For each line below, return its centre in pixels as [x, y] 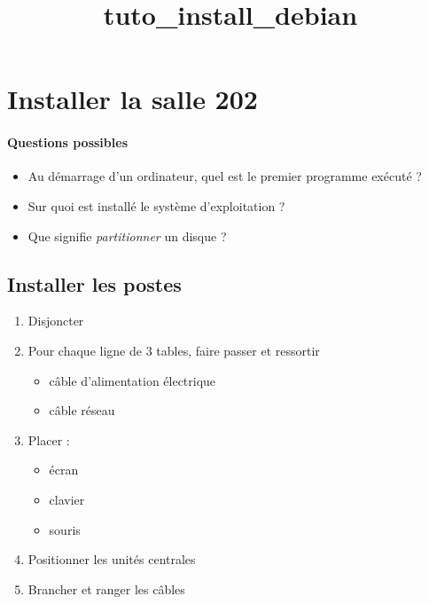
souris [65, 529]
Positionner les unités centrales [112, 559]
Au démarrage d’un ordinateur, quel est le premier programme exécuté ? [225, 176]
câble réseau [82, 410]
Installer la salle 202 [133, 99]
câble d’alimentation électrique [133, 380]
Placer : [49, 439]
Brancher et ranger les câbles [106, 588]
